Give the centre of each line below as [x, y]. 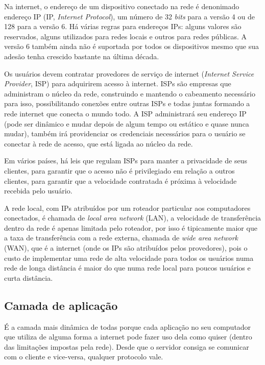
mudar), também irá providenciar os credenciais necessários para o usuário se [125, 133]
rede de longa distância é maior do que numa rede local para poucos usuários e [127, 268]
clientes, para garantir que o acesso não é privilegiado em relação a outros [119, 170]
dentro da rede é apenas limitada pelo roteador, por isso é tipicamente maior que [131, 227]
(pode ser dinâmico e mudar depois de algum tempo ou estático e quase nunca [127, 123]
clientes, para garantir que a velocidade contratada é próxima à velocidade [121, 180]
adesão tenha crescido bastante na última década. [82, 56]
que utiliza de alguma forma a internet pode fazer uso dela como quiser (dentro [128, 337]
